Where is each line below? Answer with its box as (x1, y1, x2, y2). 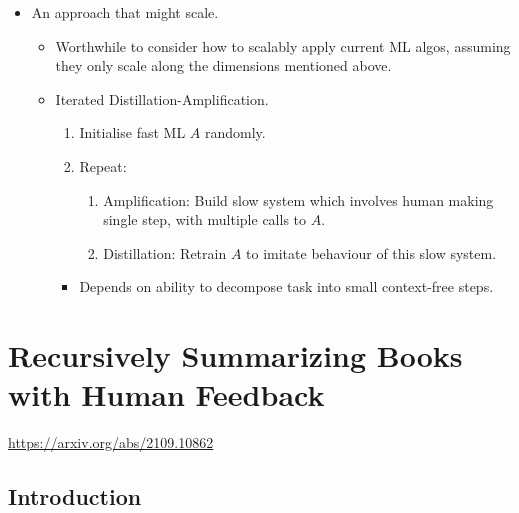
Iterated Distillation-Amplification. (55, 88, 269, 109)
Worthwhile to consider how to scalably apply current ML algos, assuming (55, 35, 511, 56)
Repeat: (79, 155, 127, 176)
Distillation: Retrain (103, 242, 227, 263)
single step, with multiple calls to (103, 209, 307, 230)
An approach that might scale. (31, 2, 219, 22)
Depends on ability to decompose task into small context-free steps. (79, 276, 494, 297)
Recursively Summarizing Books (8, 335, 463, 376)
